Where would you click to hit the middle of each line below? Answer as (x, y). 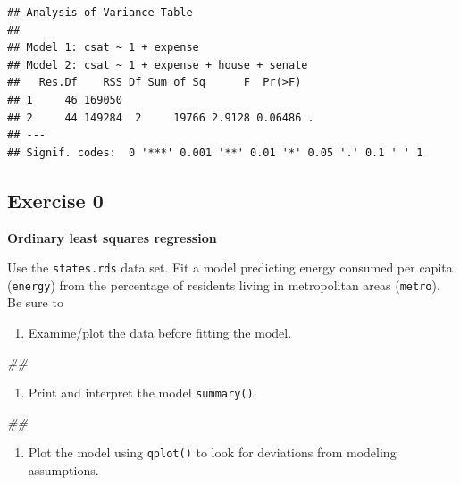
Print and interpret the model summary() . (142, 393)
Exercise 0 (55, 200)
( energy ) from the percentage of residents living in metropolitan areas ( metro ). (224, 284)
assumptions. (63, 470)
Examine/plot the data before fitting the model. (160, 333)
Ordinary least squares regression (112, 237)
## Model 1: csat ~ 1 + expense (103, 48)
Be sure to (35, 302)
